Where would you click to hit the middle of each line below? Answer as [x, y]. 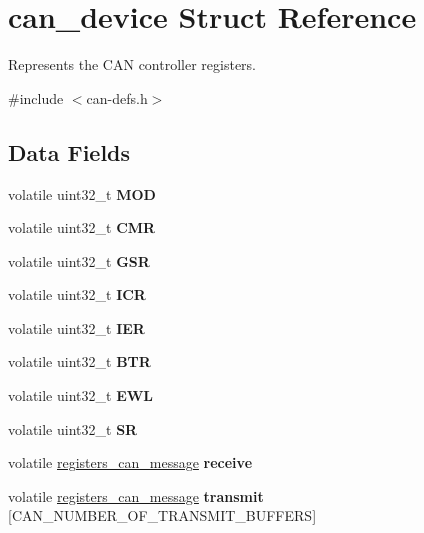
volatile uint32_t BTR [79, 361]
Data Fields [69, 151]
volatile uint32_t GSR [79, 260]
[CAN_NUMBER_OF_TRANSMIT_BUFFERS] [162, 515]
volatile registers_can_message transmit [136, 495]
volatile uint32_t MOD [82, 193]
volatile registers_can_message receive [130, 462]
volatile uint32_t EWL [81, 395]
